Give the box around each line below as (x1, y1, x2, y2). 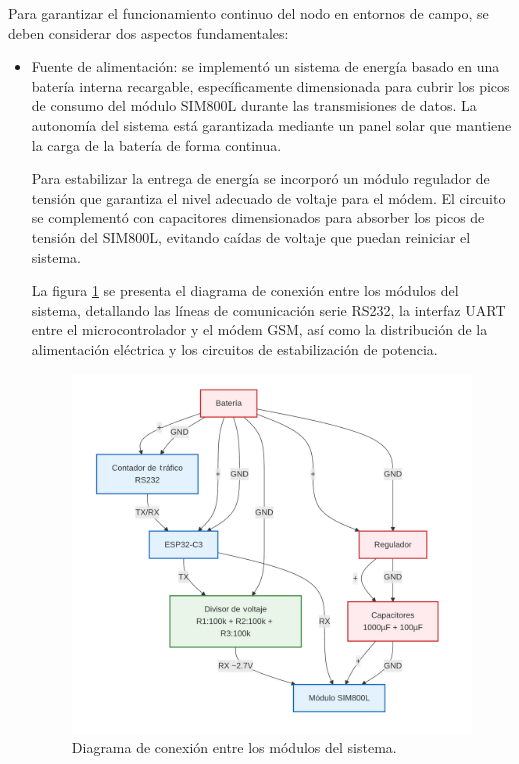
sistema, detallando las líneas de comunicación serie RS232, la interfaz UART (31, 299, 506, 320)
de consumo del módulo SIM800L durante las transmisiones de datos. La (31, 95, 477, 116)
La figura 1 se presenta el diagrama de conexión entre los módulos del (31, 280, 459, 301)
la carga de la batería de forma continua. (31, 134, 282, 155)
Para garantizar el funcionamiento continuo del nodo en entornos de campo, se (8, 3, 489, 23)
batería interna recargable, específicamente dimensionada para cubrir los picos (31, 75, 510, 96)
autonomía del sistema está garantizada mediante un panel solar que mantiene (31, 114, 512, 135)
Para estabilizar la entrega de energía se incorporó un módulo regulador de (31, 168, 490, 189)
